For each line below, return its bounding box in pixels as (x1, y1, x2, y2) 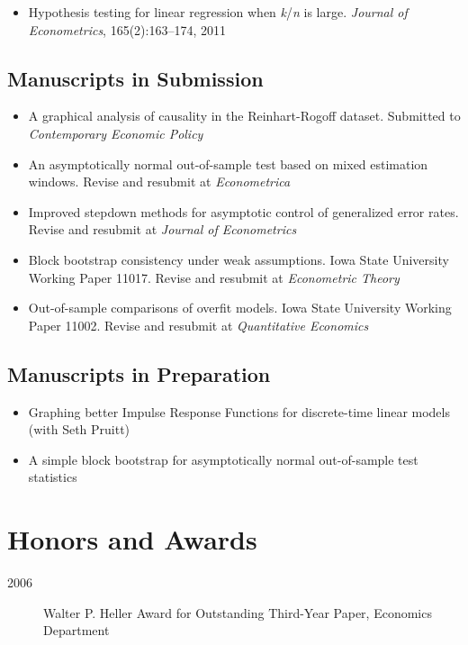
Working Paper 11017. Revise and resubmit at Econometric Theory (28, 268, 400, 286)
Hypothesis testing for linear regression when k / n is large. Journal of (28, 3, 408, 21)
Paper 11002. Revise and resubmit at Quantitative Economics (28, 315, 369, 334)
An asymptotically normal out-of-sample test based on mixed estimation (28, 154, 428, 173)
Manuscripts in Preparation (7, 359, 271, 387)
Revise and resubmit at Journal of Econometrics (28, 220, 297, 239)
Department (43, 621, 110, 640)
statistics (28, 468, 77, 486)
